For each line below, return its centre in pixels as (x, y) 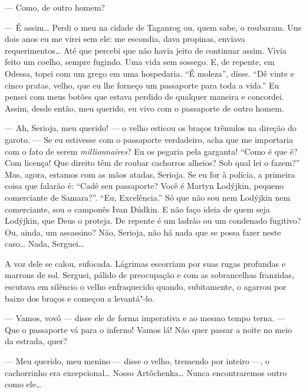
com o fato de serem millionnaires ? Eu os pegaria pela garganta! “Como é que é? (151, 151)
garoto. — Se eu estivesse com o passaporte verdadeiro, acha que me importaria (149, 139)
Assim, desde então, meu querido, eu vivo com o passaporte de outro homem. (144, 108)
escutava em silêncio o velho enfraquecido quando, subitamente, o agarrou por (146, 287)
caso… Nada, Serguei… (45, 244)
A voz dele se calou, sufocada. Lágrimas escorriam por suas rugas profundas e (145, 263)
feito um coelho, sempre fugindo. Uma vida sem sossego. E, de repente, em (140, 62)
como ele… (23, 384)
